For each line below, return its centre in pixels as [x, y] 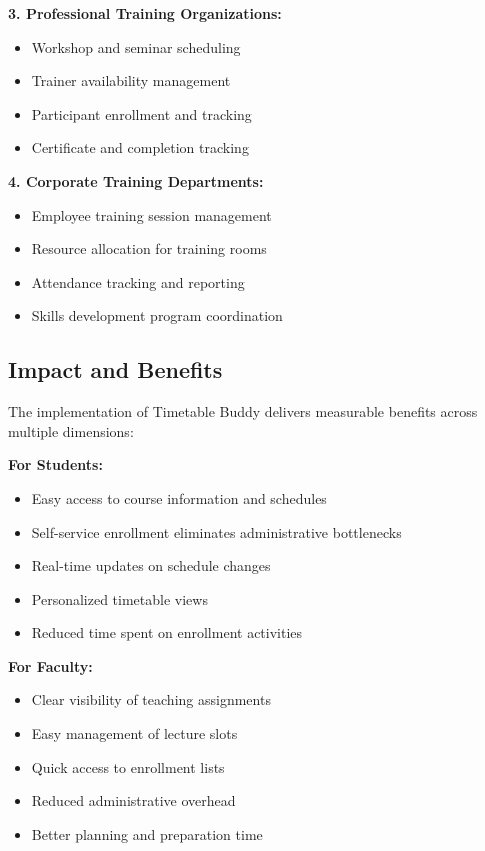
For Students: [55, 464]
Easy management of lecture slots [134, 733]
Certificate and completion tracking [140, 147]
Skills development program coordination [157, 315]
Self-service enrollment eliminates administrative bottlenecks [216, 531]
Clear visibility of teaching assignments [151, 699]
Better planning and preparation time [147, 833]
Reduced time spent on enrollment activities [167, 632]
